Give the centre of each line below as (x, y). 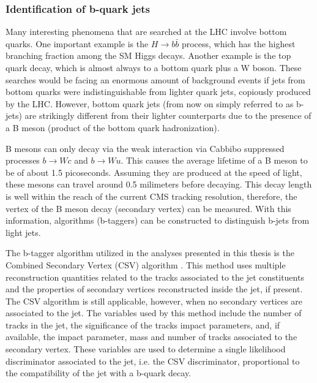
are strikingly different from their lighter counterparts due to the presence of (168, 116)
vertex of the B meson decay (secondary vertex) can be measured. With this (148, 208)
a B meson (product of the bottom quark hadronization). (113, 127)
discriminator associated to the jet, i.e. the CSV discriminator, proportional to (153, 361)
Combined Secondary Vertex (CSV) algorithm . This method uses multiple (146, 264)
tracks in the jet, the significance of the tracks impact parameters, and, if (143, 324)
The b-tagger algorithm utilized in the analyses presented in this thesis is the (150, 253)
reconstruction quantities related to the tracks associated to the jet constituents (155, 277)
